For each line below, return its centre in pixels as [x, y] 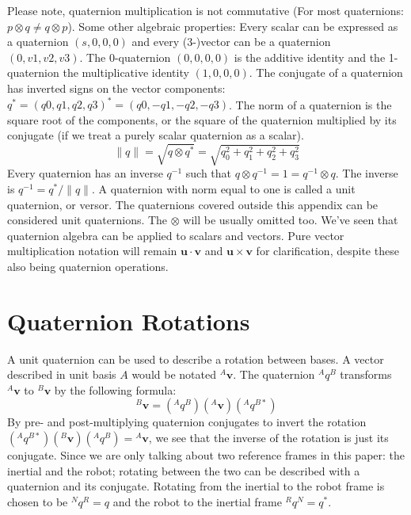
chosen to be [38, 501]
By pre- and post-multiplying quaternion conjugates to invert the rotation [187, 422]
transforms [366, 374]
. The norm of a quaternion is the [310, 104]
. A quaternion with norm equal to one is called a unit [223, 188]
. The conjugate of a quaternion [326, 72]
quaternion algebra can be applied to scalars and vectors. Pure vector [176, 235]
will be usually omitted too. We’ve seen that [291, 220]
